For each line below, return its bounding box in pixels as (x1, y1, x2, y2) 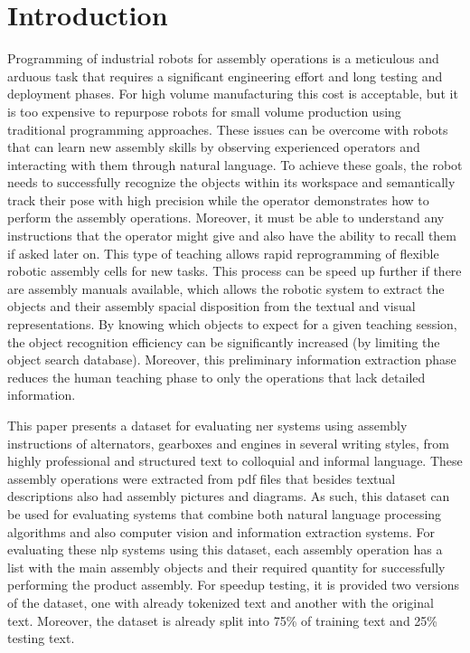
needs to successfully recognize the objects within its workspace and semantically (7, 173, 456, 192)
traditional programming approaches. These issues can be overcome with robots (7, 119, 448, 138)
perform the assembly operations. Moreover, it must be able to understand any (7, 208, 445, 227)
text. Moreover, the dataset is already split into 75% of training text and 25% (7, 610, 437, 629)
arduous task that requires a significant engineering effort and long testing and (7, 66, 443, 85)
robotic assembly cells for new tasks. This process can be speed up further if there (7, 261, 462, 280)
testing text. (7, 629, 75, 648)
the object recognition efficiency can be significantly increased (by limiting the (7, 332, 440, 351)
